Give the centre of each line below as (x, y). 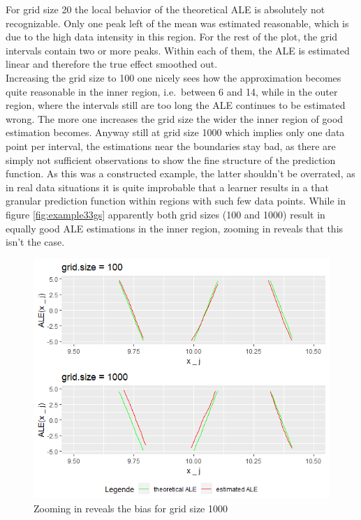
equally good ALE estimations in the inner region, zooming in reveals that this (175, 228)
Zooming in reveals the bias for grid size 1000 (131, 508)
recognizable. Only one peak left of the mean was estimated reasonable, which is (177, 23)
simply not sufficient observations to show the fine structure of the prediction (171, 159)
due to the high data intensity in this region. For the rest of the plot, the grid (172, 37)
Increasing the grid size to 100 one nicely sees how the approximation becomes (174, 77)
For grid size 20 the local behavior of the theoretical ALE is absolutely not (165, 9)
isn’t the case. (35, 242)
